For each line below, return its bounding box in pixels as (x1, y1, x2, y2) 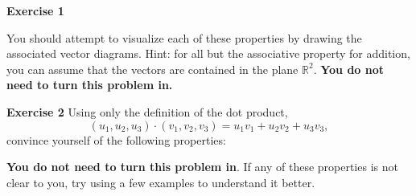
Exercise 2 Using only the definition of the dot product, (6, 103, 288, 120)
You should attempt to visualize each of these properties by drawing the (6, 29, 362, 46)
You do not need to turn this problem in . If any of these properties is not (6, 158, 398, 175)
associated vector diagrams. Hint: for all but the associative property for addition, (6, 45, 410, 62)
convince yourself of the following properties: (6, 131, 226, 148)
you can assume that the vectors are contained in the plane (6, 60, 299, 77)
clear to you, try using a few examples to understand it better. (6, 174, 315, 190)
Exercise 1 (6, 2, 64, 18)
